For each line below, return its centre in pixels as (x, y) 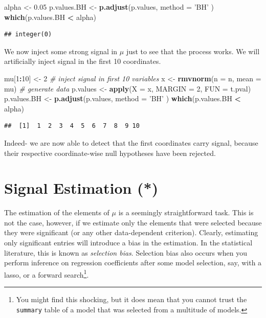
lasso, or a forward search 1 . (47, 274)
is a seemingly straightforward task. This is (186, 212)
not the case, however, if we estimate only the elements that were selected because (133, 222)
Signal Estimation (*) (81, 188)
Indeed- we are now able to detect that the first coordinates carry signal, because (131, 142)
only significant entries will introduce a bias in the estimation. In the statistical (128, 243)
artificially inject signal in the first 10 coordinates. (83, 61)
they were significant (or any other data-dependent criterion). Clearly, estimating (131, 232)
